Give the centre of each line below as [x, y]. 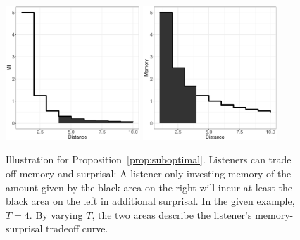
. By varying [56, 214]
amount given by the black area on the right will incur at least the [149, 187]
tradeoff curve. [77, 228]
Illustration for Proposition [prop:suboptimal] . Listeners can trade [149, 159]
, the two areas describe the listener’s [172, 214]
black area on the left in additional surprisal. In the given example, [150, 201]
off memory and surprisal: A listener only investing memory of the [149, 173]
